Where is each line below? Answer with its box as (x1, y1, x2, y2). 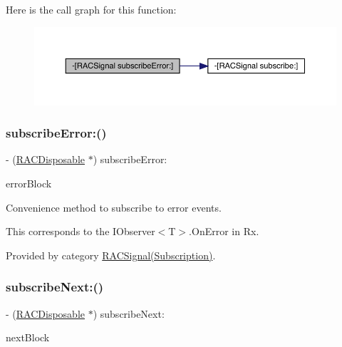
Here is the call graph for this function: (6, 2, 177, 16)
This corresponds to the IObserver (6, 224, 155, 239)
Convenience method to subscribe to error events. (6, 200, 222, 214)
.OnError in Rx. (189, 224, 259, 239)
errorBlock (6, 175, 52, 190)
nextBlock (6, 330, 50, 345)
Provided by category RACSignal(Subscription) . (6, 247, 216, 262)
